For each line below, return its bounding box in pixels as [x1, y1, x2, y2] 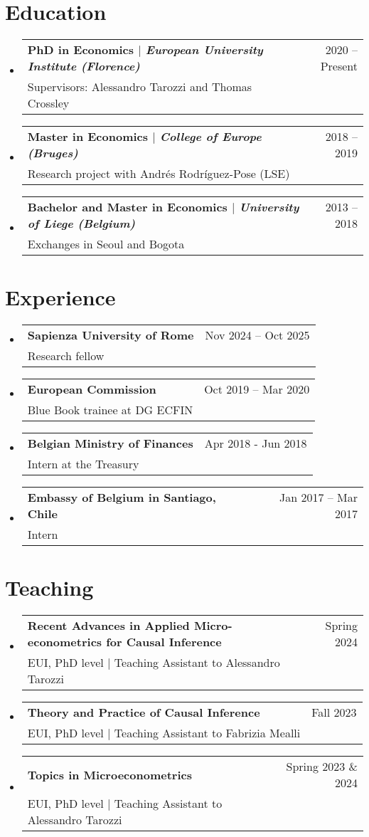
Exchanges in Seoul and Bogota [27, 236, 185, 253]
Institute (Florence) [27, 58, 140, 75]
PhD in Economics [27, 41, 134, 58]
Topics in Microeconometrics [27, 766, 192, 783]
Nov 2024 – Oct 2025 [205, 327, 310, 344]
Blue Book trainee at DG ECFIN [27, 401, 193, 418]
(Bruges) [27, 144, 78, 162]
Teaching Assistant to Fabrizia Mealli [114, 725, 301, 742]
